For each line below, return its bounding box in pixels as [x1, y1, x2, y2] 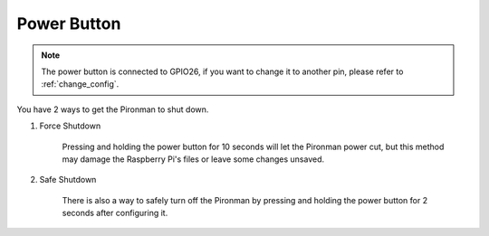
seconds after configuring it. [62, 208, 168, 219]
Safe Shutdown [39, 175, 97, 185]
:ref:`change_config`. [41, 79, 120, 90]
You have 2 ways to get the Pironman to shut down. [16, 104, 209, 115]
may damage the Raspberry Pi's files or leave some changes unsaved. [62, 154, 325, 165]
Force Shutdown [39, 120, 101, 131]
